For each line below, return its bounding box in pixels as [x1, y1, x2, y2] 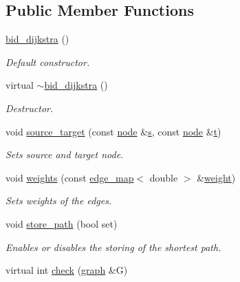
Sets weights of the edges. [6, 193, 112, 208]
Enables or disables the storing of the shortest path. [6, 239, 221, 254]
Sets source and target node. [6, 147, 124, 162]
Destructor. [6, 100, 54, 115]
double [149, 170, 178, 184]
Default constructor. [6, 54, 90, 69]
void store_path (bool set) [6, 216, 118, 230]
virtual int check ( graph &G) [6, 263, 128, 277]
